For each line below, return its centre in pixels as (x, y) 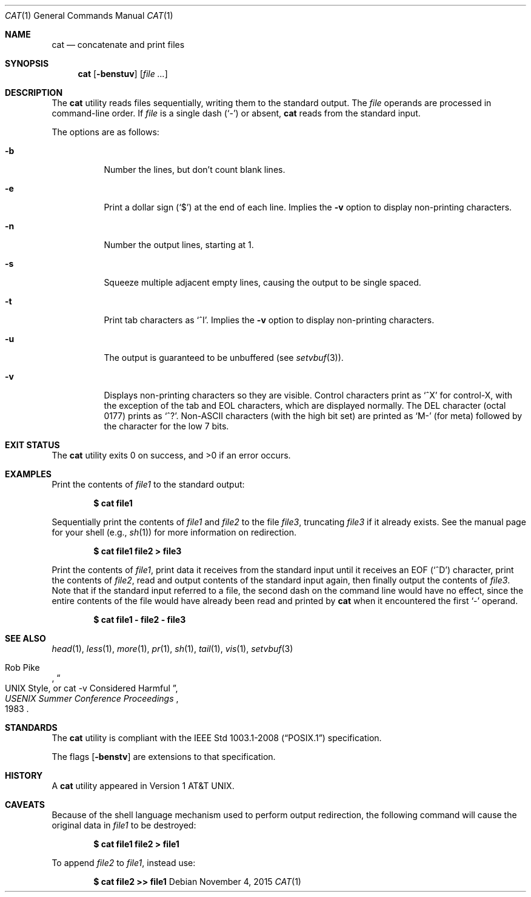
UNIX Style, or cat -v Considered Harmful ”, (92, 688)
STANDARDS (31, 727)
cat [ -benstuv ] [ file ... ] (123, 74)
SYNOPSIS (27, 63)
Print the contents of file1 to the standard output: (148, 484)
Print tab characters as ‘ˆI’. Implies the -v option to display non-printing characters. (269, 320)
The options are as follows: (105, 132)
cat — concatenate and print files (118, 45)
